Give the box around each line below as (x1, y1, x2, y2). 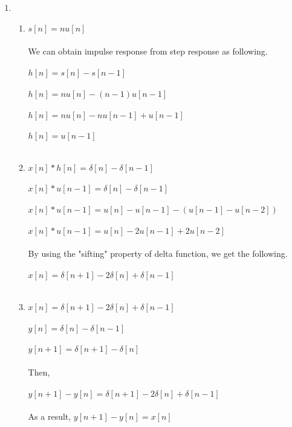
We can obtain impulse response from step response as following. (28, 45, 268, 58)
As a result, (28, 410, 71, 423)
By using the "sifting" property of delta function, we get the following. (28, 247, 288, 260)
